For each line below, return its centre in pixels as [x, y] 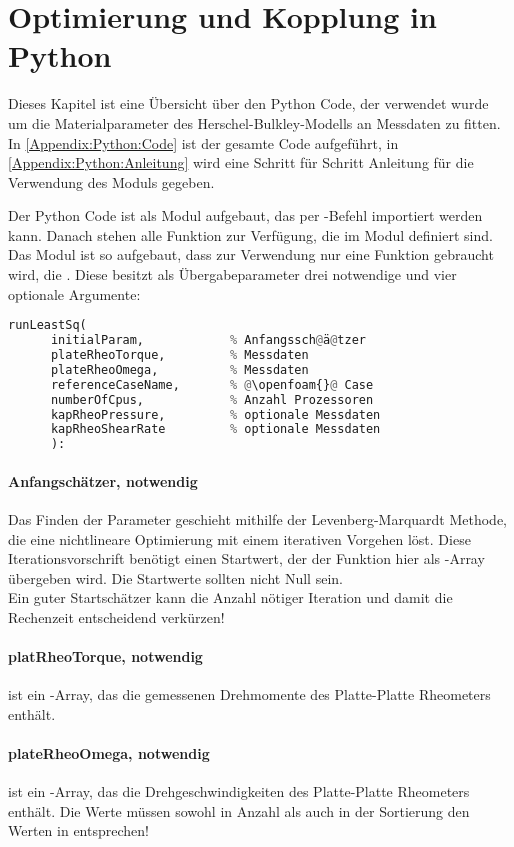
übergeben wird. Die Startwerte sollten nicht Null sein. [175, 577]
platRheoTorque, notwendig [105, 656]
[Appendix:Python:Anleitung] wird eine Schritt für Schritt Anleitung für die [241, 162]
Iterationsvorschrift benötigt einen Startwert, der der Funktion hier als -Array [246, 558]
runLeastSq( [47, 325]
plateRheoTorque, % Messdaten [179, 355]
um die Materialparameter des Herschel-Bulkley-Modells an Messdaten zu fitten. [254, 122]
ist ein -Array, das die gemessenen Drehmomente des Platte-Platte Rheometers [249, 694]
